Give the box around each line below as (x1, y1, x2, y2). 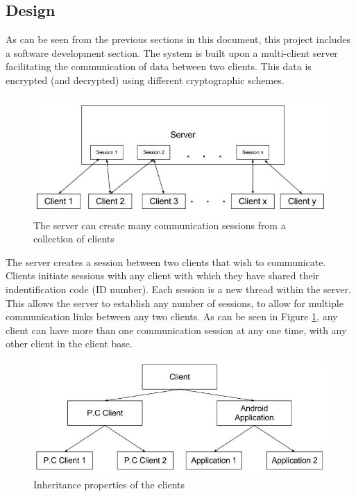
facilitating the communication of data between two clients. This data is (6, 59, 312, 74)
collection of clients (33, 231, 115, 246)
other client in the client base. (6, 336, 133, 351)
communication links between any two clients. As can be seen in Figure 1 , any (6, 309, 338, 324)
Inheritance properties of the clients (33, 477, 185, 492)
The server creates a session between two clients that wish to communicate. (6, 254, 326, 269)
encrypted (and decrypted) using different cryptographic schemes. (6, 72, 285, 87)
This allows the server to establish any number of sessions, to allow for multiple (6, 295, 344, 310)
